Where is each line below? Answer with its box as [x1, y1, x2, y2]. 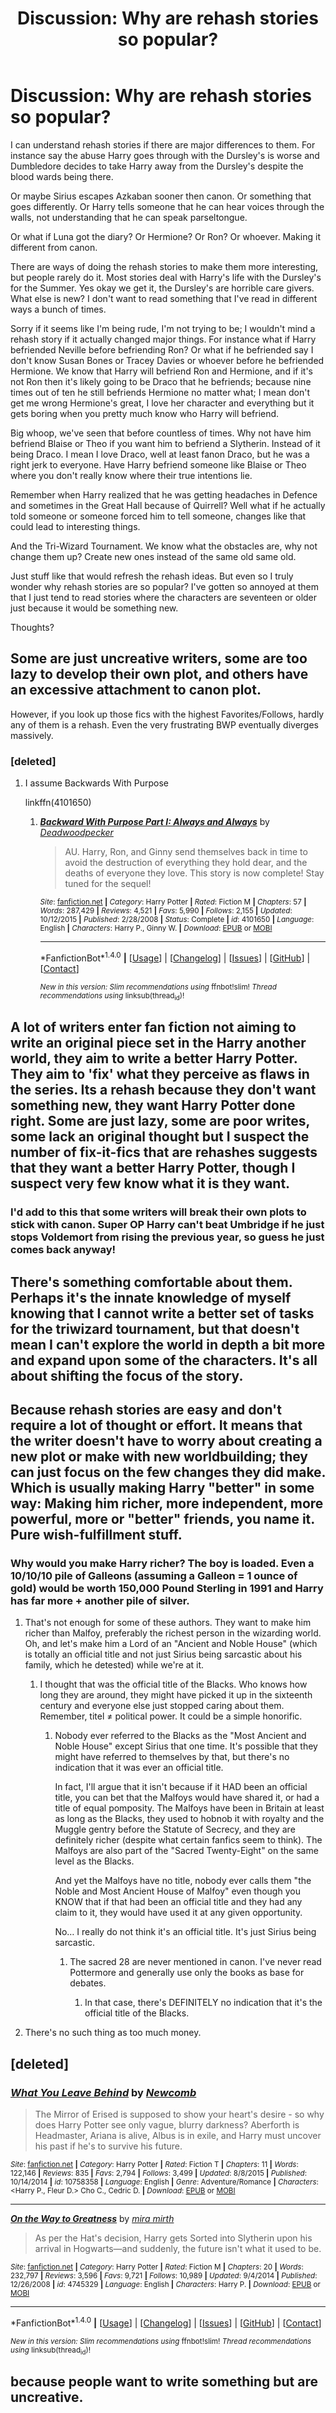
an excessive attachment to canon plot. [10, 682, 262, 699]
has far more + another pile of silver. [10, 1594, 190, 1608]
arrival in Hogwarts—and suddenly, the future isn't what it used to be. [34, 2243, 322, 2255]
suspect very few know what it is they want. [10, 1175, 291, 1192]
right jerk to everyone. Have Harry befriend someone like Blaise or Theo [10, 458, 307, 471]
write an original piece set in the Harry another [10, 1035, 307, 1052]
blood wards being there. [10, 170, 114, 182]
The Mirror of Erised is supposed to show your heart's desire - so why [34, 2108, 325, 2121]
